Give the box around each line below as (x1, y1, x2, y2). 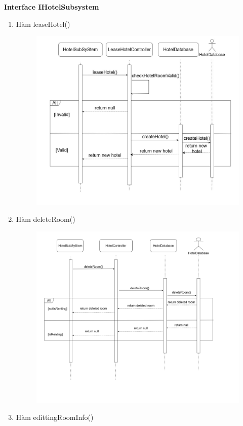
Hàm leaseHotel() (16, 18, 70, 29)
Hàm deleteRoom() (16, 214, 75, 224)
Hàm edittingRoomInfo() (16, 411, 94, 422)
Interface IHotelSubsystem (4, 2, 99, 12)
